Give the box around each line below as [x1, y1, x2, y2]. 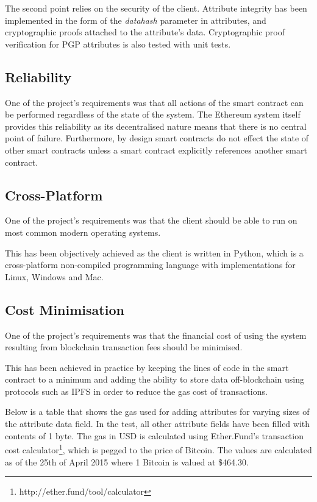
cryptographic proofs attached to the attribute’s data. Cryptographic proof [5, 26, 285, 38]
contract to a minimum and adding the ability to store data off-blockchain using [5, 373, 305, 386]
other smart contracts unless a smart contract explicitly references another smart [5, 143, 307, 156]
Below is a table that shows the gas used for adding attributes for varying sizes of [5, 405, 310, 418]
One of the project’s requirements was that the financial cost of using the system [5, 328, 307, 341]
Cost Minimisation [5, 300, 124, 319]
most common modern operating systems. [5, 225, 161, 238]
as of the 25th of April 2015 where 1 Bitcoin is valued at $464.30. [5, 455, 249, 468]
